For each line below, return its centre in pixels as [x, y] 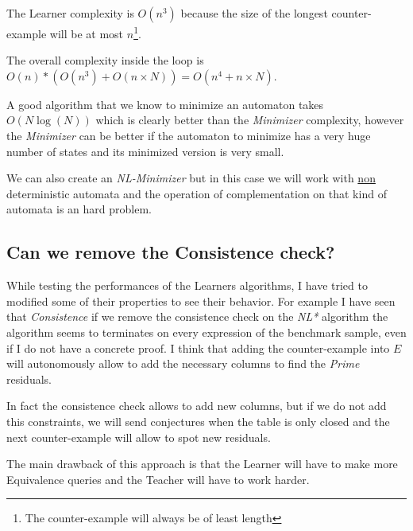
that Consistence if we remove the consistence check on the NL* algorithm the [197, 316]
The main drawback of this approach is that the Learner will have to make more [202, 464]
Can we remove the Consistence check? [171, 252]
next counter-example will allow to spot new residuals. [139, 437]
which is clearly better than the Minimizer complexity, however [250, 120]
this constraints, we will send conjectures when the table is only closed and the [198, 421]
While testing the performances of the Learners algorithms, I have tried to [187, 285]
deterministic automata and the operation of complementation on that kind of [197, 193]
